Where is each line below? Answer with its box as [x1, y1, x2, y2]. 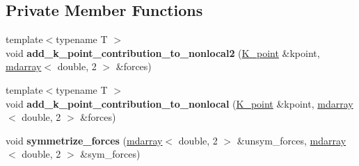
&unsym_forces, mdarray [237, 133, 346, 147]
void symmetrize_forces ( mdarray [6, 133, 163, 147]
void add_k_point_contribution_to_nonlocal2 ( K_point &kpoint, [6, 45, 320, 60]
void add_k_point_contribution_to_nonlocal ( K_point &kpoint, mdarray [6, 96, 353, 110]
